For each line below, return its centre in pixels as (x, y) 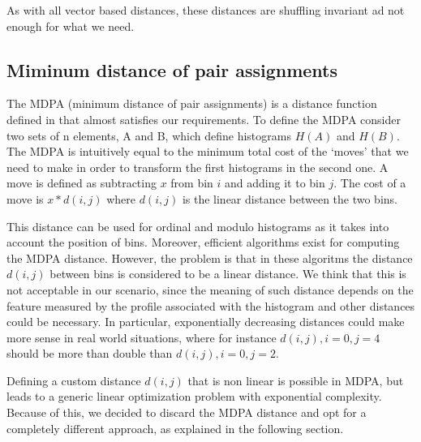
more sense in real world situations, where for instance (142, 337)
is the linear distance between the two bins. (290, 198)
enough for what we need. (71, 26)
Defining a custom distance (74, 380)
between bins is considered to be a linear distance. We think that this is (228, 274)
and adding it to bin (275, 183)
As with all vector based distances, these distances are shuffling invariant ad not (206, 10)
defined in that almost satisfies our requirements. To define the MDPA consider (204, 119)
